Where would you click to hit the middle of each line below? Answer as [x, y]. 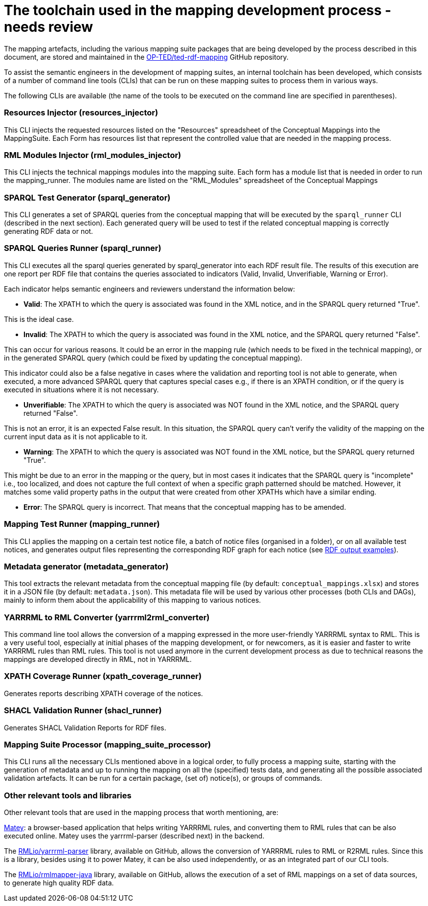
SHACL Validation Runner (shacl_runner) [83, 711]
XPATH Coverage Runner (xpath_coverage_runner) [103, 676]
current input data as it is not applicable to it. [76, 436]
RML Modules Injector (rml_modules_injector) [93, 155]
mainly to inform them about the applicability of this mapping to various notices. [133, 600]
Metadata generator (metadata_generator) [86, 566]
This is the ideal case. [39, 319]
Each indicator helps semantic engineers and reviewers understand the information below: [150, 289]
